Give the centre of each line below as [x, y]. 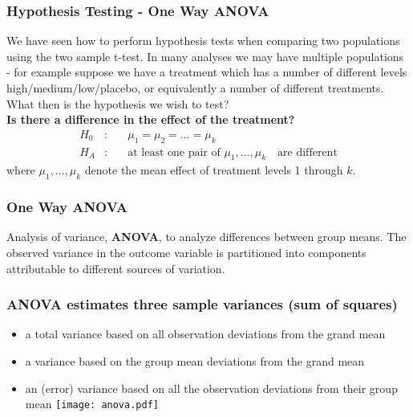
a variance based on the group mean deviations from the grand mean [195, 361]
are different [308, 152]
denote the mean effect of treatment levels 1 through [214, 170]
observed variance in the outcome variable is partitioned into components [186, 253]
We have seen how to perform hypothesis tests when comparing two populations [203, 41]
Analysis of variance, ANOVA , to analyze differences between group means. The [206, 237]
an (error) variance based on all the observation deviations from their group [211, 388]
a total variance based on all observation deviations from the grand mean [205, 334]
